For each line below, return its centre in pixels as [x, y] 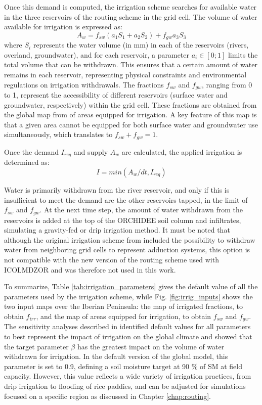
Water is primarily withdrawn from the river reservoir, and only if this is [117, 189]
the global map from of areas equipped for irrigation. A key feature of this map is [130, 115]
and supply [91, 151]
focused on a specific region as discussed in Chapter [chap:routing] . [107, 396]
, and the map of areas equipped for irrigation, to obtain [124, 316]
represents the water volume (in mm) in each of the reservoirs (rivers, [141, 45]
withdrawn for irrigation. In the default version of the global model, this [116, 356]
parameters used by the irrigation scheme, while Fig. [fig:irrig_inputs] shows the [128, 296]
